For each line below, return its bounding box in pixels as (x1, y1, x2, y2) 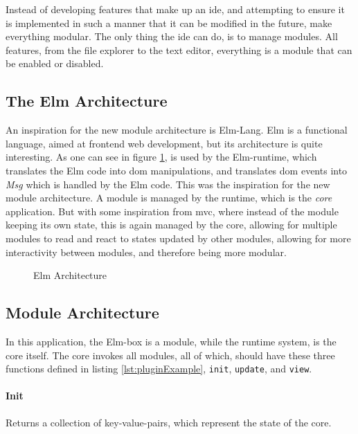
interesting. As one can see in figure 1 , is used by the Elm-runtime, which (6, 150, 317, 164)
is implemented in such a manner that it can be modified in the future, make (6, 15, 332, 30)
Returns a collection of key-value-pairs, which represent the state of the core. (6, 415, 332, 429)
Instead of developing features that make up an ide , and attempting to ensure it (6, 2, 345, 16)
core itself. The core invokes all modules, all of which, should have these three (6, 347, 335, 362)
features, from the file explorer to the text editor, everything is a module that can (6, 42, 352, 57)
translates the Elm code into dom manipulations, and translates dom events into (6, 163, 348, 177)
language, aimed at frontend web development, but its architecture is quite (6, 136, 323, 150)
